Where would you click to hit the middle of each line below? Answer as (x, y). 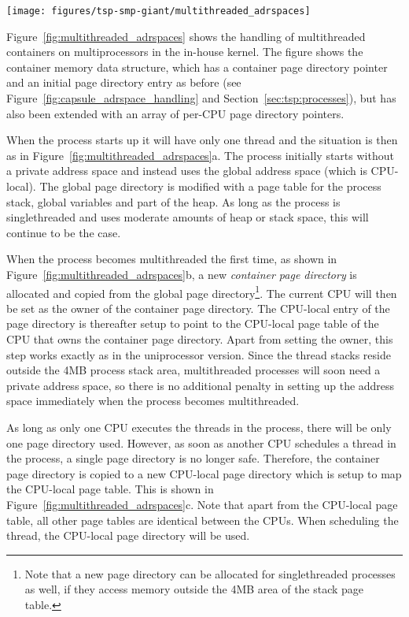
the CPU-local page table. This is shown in (110, 489)
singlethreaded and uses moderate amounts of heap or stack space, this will (188, 217)
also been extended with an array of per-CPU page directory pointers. (175, 113)
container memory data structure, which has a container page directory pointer (197, 67)
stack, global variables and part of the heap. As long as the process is (173, 201)
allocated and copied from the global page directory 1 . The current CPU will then (202, 292)
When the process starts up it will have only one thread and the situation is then (202, 140)
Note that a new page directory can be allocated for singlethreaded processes (210, 573)
